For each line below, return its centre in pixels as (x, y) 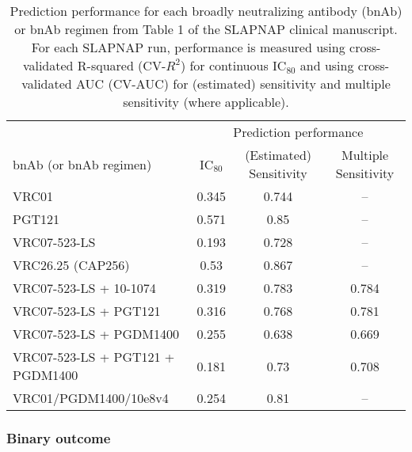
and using (327, 65)
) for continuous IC (233, 65)
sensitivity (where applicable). (206, 102)
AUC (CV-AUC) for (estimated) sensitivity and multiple (233, 84)
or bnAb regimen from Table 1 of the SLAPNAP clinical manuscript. (206, 29)
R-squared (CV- (122, 65)
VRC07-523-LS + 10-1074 (84, 288)
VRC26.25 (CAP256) (71, 265)
